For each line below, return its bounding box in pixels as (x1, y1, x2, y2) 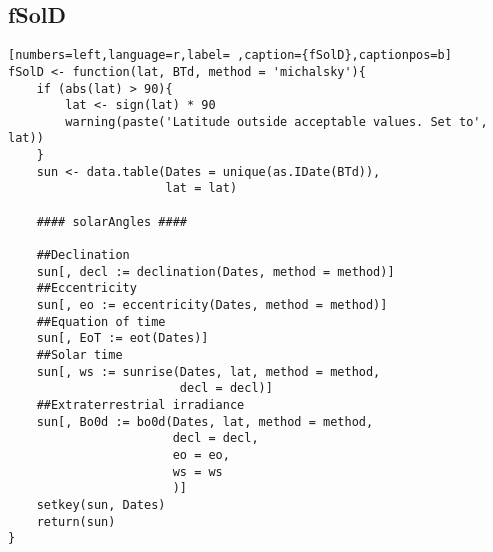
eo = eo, (172, 447, 230, 462)
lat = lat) (165, 181, 238, 196)
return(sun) (36, 514, 116, 529)
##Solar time (36, 348, 123, 363)
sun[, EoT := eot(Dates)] (36, 331, 209, 346)
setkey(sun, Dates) (36, 497, 166, 512)
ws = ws (172, 464, 223, 479)
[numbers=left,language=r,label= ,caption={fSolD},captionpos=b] (8, 48, 452, 63)
